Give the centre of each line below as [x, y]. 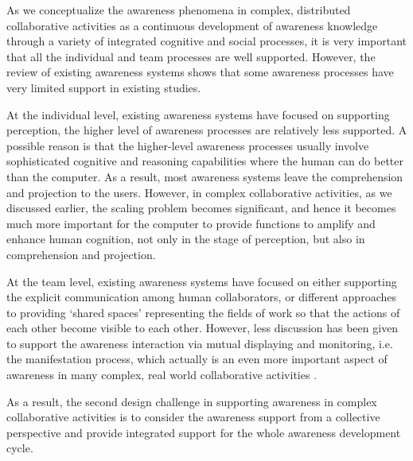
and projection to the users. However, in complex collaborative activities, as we [199, 192]
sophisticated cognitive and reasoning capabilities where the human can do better [205, 161]
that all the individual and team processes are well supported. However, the [191, 56]
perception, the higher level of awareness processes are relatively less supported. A [207, 130]
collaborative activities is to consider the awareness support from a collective [193, 417]
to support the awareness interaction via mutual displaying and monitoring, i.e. [200, 343]
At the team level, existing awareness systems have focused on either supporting [202, 281]
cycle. [20, 448]
